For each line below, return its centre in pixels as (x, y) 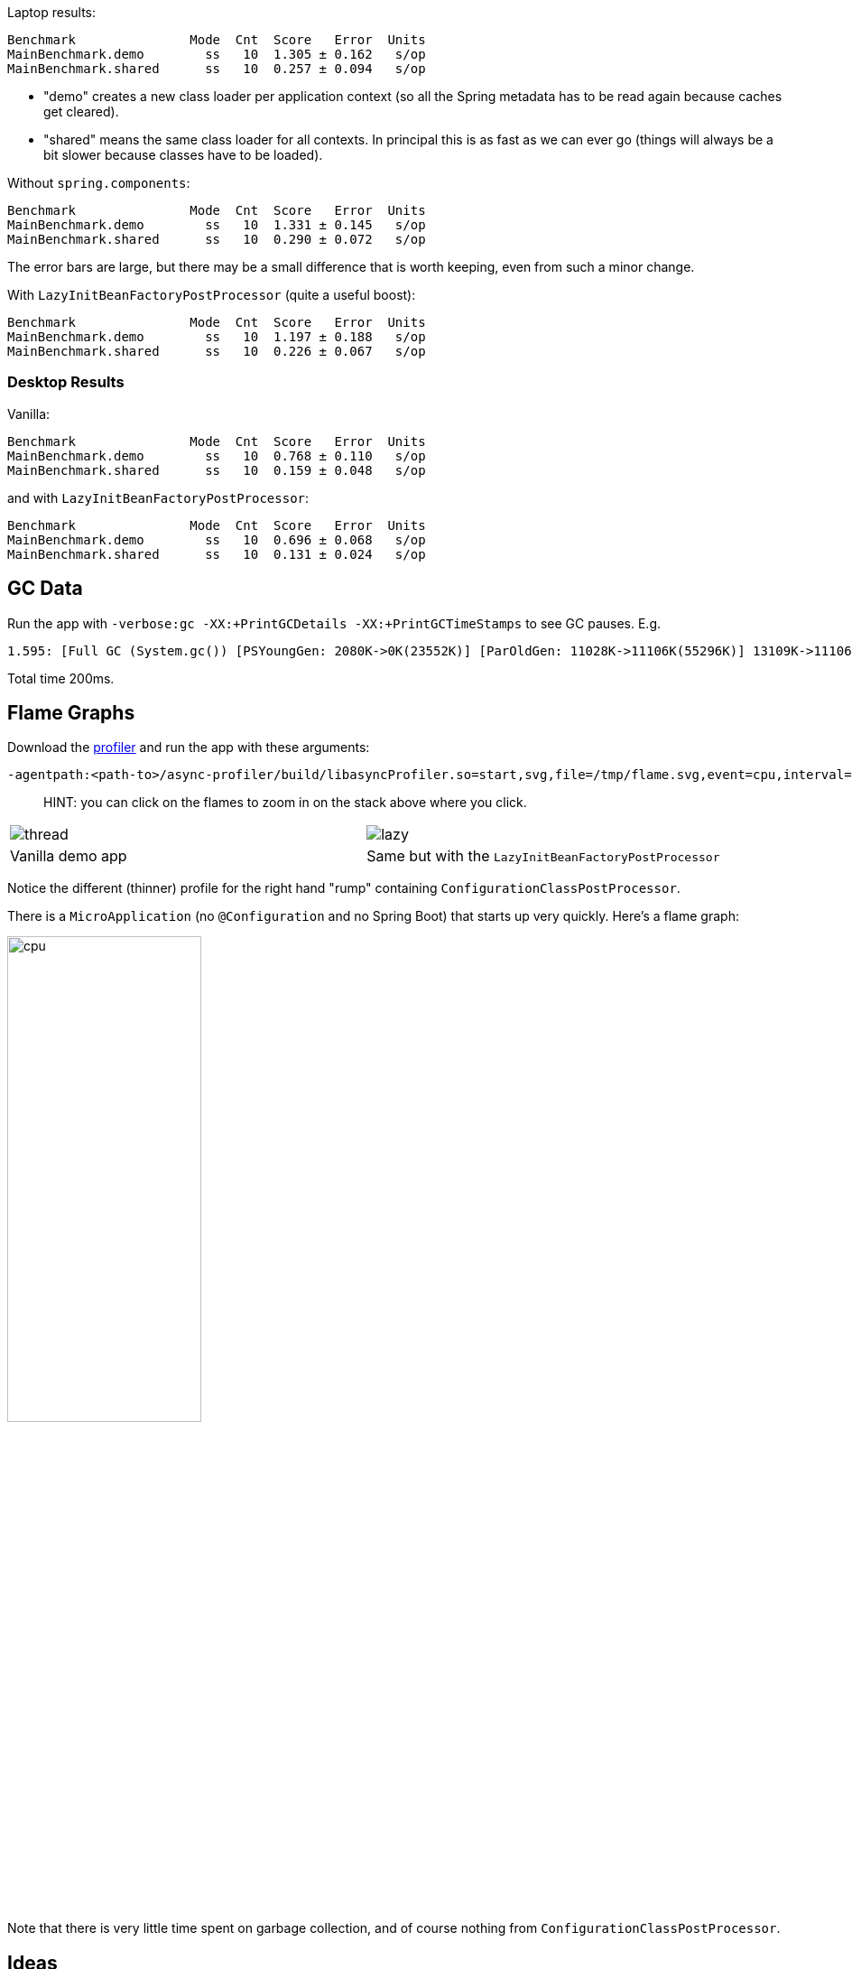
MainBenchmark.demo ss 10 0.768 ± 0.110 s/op (217, 455)
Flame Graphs (71, 713)
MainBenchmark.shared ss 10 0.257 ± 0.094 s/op (217, 69)
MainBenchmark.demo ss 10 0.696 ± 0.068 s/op (217, 539)
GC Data (45, 589)
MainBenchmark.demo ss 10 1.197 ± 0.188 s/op (217, 337)
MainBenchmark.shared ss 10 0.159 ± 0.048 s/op (217, 470)
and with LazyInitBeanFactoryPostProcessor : (158, 497)
